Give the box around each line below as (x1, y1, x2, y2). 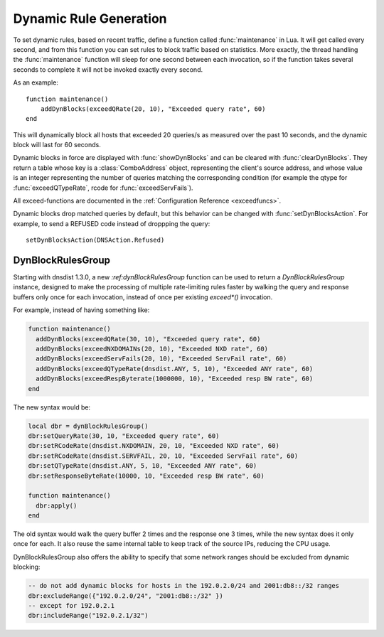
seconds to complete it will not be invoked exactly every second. (13, 65, 203, 74)
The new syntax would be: (13, 402, 91, 412)
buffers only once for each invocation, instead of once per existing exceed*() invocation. (13, 292, 273, 301)
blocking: (13, 562, 41, 572)
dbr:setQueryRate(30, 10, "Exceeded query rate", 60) (28, 432, 220, 440)
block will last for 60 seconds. (13, 141, 101, 149)
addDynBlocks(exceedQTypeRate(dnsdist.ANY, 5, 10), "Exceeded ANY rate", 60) (36, 365, 314, 373)
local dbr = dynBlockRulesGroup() (28, 422, 149, 430)
